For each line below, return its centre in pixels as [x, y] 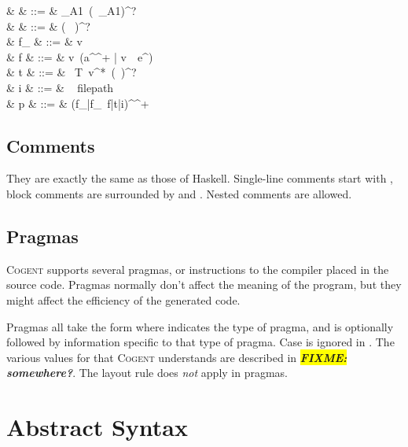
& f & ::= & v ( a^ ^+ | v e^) [80, 56]
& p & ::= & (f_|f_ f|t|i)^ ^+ [78, 103]
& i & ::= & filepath [60, 87]
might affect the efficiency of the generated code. [123, 299]
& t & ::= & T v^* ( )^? [72, 72]
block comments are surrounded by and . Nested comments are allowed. [179, 193]
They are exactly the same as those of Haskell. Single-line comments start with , [200, 178]
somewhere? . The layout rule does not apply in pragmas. [147, 373]
